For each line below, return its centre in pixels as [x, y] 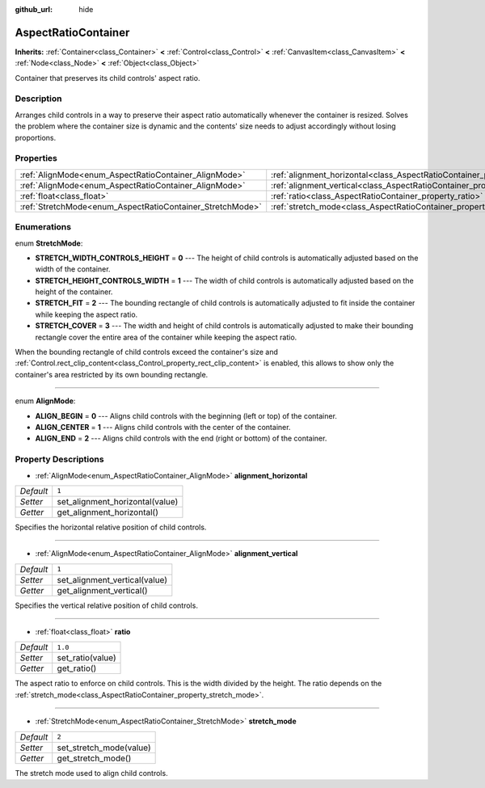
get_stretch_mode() [94, 758]
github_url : [34, 9]
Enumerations [43, 227]
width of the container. [73, 269]
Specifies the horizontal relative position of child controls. [111, 527]
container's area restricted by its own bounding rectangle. [112, 374]
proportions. [36, 137]
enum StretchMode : [49, 243]
